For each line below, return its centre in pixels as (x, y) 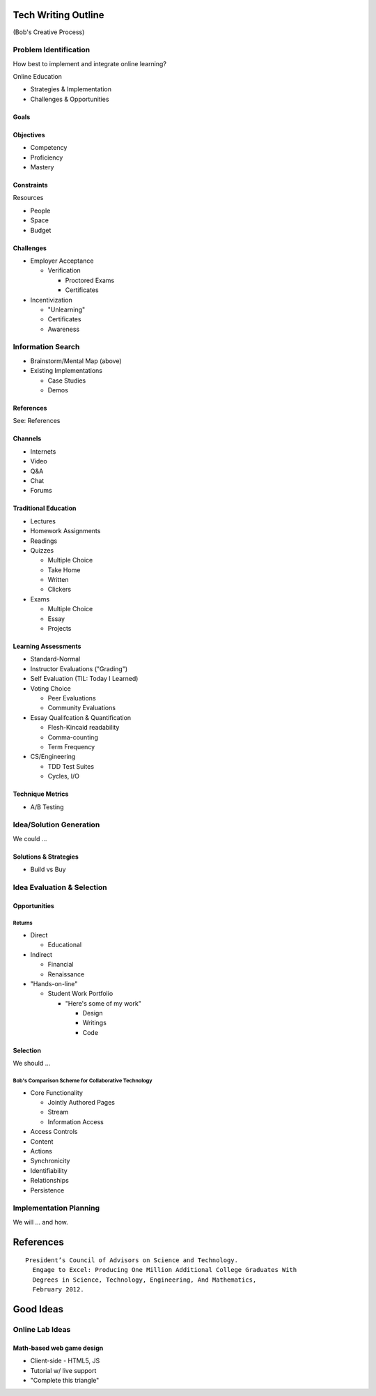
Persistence (47, 1190)
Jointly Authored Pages (81, 1103)
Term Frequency (71, 746)
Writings (95, 1023)
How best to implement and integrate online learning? (90, 63)
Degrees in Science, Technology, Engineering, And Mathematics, (144, 1280)
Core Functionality (57, 1092)
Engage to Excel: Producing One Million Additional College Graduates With (165, 1270)
